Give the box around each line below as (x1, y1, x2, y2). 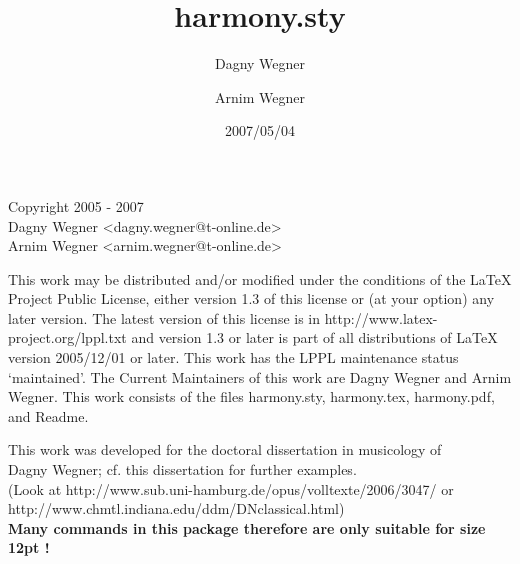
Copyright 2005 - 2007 (8, 195, 144, 216)
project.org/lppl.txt (8, 327, 127, 348)
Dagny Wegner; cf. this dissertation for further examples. (8, 459, 357, 480)
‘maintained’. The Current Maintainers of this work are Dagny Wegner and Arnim (8, 366, 512, 387)
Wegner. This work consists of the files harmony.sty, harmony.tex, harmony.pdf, (8, 386, 495, 407)
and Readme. (8, 405, 89, 426)
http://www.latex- (324, 307, 438, 328)
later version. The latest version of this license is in (8, 307, 321, 328)
